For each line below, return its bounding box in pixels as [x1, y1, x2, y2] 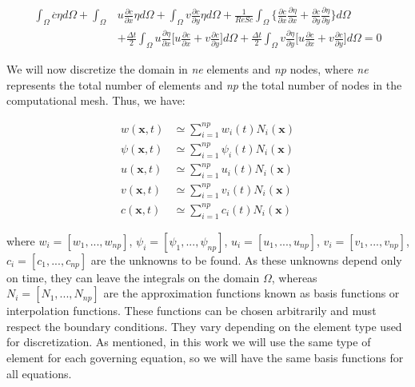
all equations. [6, 365, 72, 381]
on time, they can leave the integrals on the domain [6, 269, 260, 285]
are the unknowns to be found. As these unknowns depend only [90, 251, 402, 268]
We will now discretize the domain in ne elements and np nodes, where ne [6, 61, 369, 78]
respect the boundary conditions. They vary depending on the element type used [6, 317, 402, 334]
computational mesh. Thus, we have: [6, 92, 186, 109]
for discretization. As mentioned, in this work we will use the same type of [6, 333, 371, 350]
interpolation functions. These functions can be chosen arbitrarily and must [6, 302, 377, 319]
